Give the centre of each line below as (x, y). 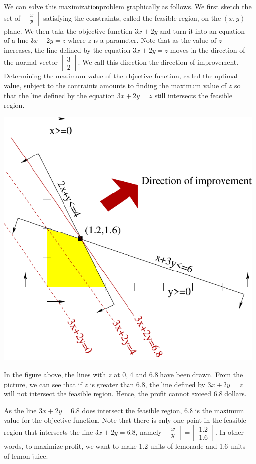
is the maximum (220, 410)
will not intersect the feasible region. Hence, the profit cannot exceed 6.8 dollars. (125, 394)
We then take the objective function (78, 30)
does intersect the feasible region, (132, 410)
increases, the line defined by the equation (67, 50)
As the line (20, 410)
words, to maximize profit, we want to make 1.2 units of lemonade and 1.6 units (125, 446)
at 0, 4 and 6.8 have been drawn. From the (178, 374)
